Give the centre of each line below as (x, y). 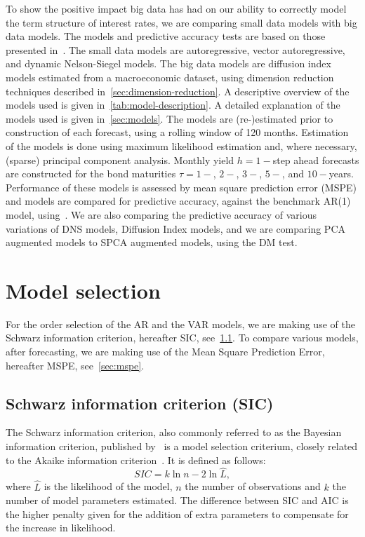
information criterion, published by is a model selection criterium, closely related (182, 446)
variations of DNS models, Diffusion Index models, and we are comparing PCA (176, 228)
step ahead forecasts (316, 159)
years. (341, 174)
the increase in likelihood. (61, 528)
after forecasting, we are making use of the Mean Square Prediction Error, (165, 351)
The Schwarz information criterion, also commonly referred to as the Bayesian (174, 432)
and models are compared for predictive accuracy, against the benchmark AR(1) (178, 201)
